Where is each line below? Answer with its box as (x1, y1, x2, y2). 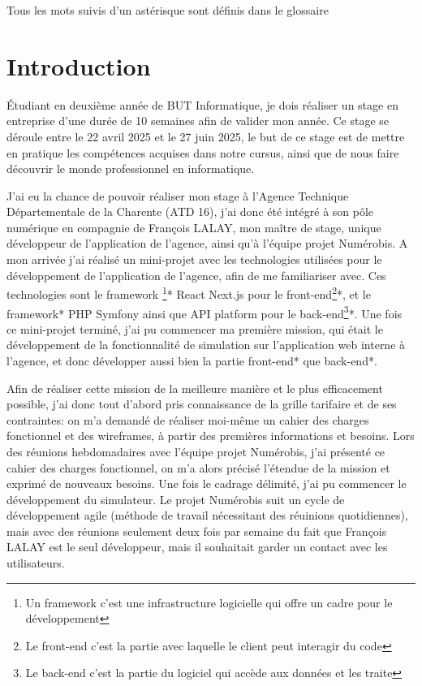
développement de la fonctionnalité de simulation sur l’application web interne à (6, 336, 406, 353)
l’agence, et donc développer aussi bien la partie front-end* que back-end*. (6, 352, 377, 369)
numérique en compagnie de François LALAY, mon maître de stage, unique (6, 218, 381, 235)
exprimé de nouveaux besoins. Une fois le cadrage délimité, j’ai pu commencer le (6, 475, 407, 492)
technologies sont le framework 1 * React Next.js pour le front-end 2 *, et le (6, 283, 371, 302)
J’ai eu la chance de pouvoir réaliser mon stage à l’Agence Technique (6, 187, 349, 204)
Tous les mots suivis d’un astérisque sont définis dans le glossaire (6, 2, 329, 18)
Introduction (6, 49, 151, 82)
